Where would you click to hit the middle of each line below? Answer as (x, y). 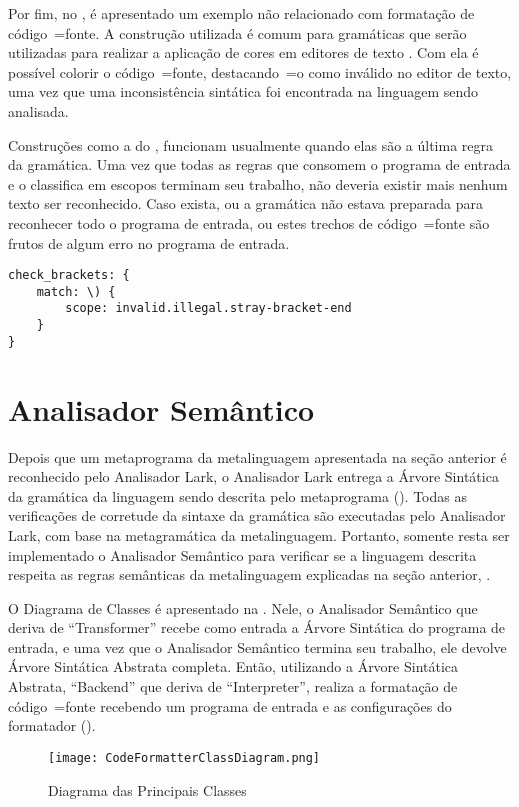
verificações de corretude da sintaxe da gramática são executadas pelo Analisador (257, 515)
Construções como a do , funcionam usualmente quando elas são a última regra (251, 144)
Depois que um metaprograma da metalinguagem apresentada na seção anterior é (257, 456)
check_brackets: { (69, 275)
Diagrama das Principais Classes (147, 789)
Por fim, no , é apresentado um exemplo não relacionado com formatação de (241, 13)
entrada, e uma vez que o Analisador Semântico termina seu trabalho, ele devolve (257, 646)
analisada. (38, 110)
